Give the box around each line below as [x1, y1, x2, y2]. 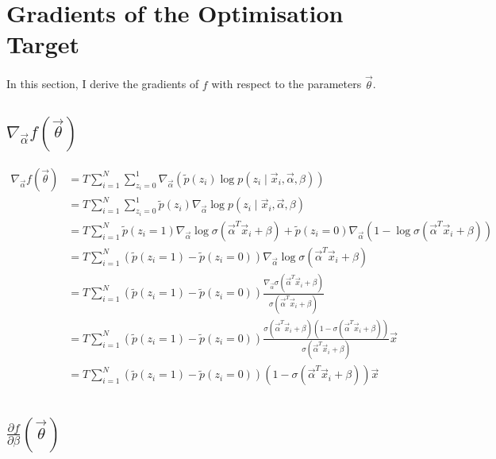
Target [6, 28, 80, 60]
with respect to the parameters [211, 75, 362, 92]
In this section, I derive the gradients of [6, 75, 199, 92]
